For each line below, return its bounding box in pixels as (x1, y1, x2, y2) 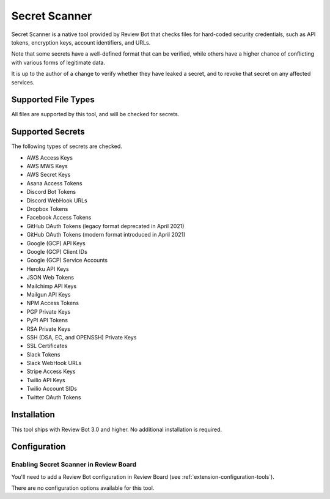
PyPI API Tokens (26, 317, 68, 324)
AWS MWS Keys (26, 163, 68, 170)
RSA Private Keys (26, 325, 70, 333)
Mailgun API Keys (26, 290, 71, 298)
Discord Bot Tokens (26, 188, 76, 196)
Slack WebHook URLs (26, 360, 82, 367)
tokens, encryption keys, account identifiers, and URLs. (11, 39, 151, 46)
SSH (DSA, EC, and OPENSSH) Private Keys (26, 333, 137, 341)
